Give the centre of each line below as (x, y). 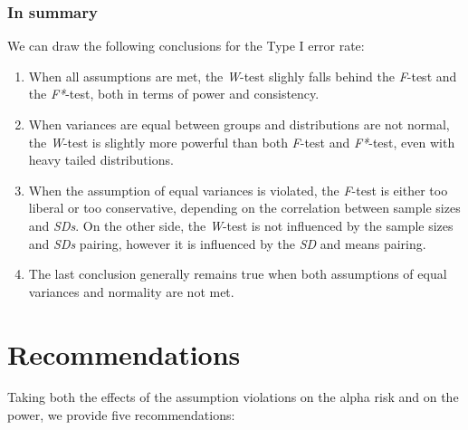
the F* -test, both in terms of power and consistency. (174, 94)
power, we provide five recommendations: (121, 415)
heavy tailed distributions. (101, 160)
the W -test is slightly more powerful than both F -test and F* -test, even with (242, 142)
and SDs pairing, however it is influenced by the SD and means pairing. (227, 243)
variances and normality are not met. (131, 291)
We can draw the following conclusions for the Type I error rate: (186, 46)
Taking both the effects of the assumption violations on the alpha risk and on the (233, 397)
